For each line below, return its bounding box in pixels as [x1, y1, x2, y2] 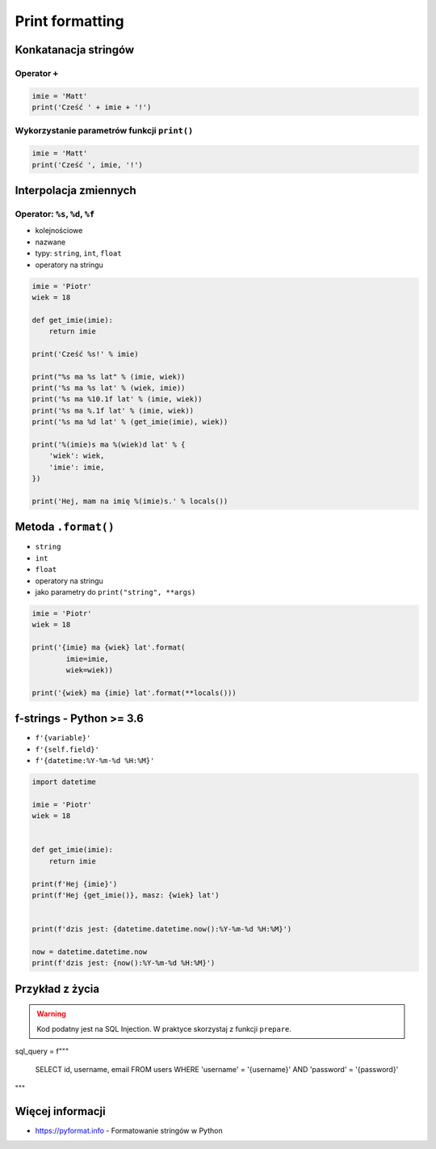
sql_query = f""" [15, 1046, 69, 1056]
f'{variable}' [35, 733, 91, 743]
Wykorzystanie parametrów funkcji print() [15, 125, 194, 137]
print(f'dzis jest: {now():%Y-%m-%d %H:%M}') [31, 959, 216, 968]
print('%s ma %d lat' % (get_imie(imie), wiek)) [31, 418, 228, 426]
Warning [36, 1009, 66, 1019]
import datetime [31, 778, 97, 786]
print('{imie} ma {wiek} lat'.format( [31, 643, 186, 652]
